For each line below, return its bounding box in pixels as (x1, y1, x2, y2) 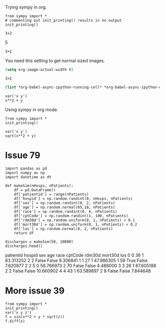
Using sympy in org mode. (5, 106, 58, 112)
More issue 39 (5, 285, 65, 296)
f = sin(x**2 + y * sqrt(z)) (5, 314, 65, 319)
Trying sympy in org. (5, 4, 47, 10)
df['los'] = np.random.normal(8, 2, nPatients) (14, 226, 113, 231)
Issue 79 (5, 150, 41, 161)
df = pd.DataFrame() (14, 187, 56, 193)
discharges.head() (5, 243, 43, 248)
